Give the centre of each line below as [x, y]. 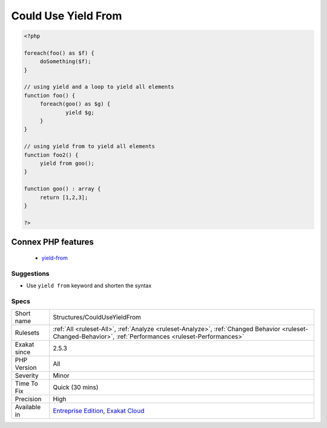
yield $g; [80, 112]
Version [26, 368]
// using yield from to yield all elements [90, 146]
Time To [27, 384]
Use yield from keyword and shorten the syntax [89, 286]
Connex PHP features [52, 242]
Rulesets [27, 333]
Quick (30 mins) [75, 387]
